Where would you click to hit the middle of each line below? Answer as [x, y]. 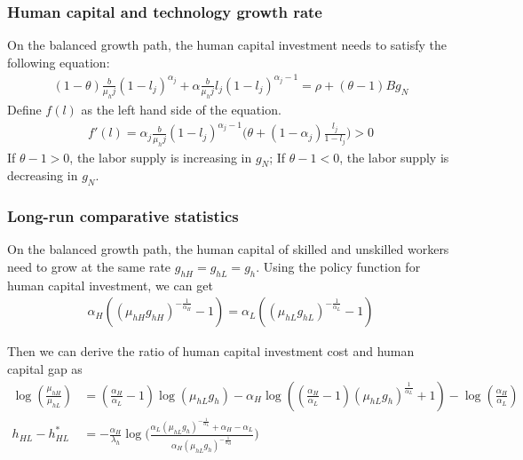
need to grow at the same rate [89, 266]
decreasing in [43, 175]
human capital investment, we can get [110, 285]
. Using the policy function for [338, 266]
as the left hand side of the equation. [181, 110]
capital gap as [45, 369]
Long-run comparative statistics [123, 216]
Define [24, 110]
